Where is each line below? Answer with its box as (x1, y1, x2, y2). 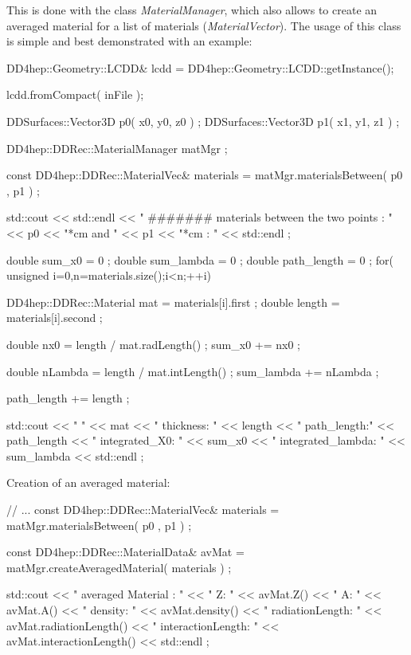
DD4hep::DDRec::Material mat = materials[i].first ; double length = (6, 293, 340, 310)
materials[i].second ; (6, 309, 103, 326)
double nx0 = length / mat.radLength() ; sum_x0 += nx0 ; (6, 335, 301, 352)
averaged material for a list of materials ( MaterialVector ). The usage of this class (6, 17, 401, 33)
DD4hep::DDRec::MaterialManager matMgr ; (6, 139, 228, 156)
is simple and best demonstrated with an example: (6, 33, 252, 49)
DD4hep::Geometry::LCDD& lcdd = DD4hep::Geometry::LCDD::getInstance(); (6, 59, 394, 76)
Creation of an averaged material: (6, 474, 170, 491)
